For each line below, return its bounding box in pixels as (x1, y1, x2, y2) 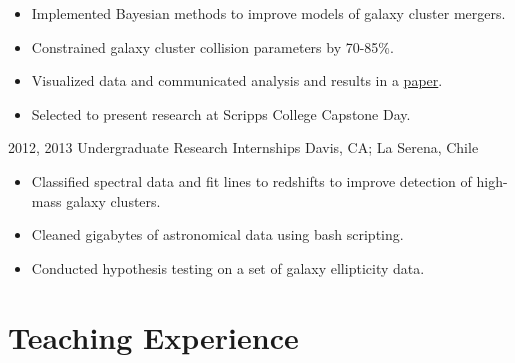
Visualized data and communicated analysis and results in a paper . (31, 70, 443, 91)
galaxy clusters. (66, 190, 161, 211)
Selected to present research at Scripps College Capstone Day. (31, 103, 411, 124)
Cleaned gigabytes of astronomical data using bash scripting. (31, 224, 404, 245)
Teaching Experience (8, 316, 299, 357)
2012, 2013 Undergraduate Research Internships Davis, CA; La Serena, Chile (8, 137, 479, 158)
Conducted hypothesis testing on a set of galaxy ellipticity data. (31, 257, 425, 278)
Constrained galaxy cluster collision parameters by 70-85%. (31, 36, 394, 57)
